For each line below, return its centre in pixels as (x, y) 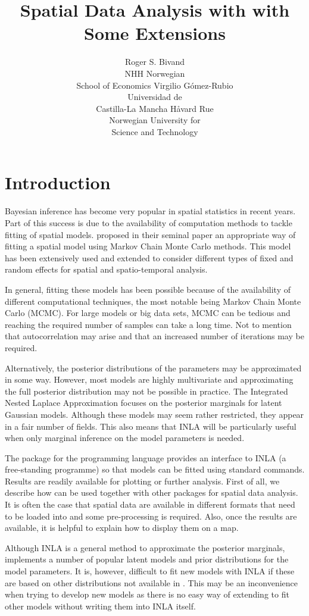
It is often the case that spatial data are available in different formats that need (150, 504)
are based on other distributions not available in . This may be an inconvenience (151, 582)
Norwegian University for (155, 120)
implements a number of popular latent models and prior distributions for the (147, 559)
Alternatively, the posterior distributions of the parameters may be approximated (153, 368)
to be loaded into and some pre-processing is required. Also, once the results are (151, 516)
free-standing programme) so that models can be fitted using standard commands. (155, 469)
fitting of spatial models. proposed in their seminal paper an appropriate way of (150, 234)
